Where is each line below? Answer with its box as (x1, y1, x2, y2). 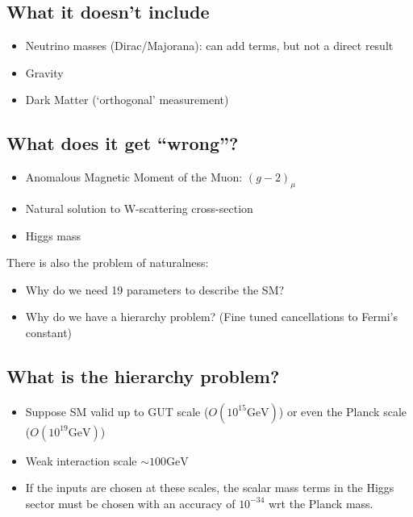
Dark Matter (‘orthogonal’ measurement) (25, 91, 229, 108)
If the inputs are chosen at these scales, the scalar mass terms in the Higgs (25, 479, 394, 496)
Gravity (25, 64, 64, 81)
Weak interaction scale (25, 452, 137, 469)
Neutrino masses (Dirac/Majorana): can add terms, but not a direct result (25, 37, 394, 54)
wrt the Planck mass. (268, 494, 373, 511)
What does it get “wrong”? (6, 131, 239, 156)
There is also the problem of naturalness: (6, 254, 209, 271)
